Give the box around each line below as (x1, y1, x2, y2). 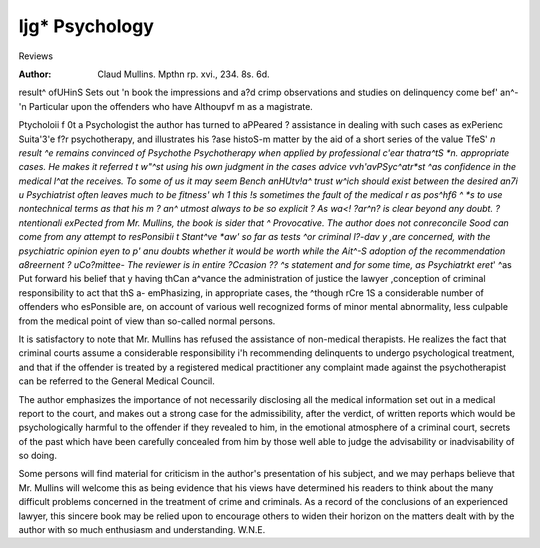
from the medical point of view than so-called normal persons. (18, 315, 276, 327)
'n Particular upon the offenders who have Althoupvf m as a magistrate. (18, 100, 314, 112)
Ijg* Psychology (18, 15, 154, 37)
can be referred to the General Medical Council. (18, 375, 215, 387)
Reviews (18, 50, 54, 62)
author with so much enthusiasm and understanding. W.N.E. (18, 524, 266, 536)
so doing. (18, 450, 57, 462)
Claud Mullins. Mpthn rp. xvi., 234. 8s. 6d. (97, 68, 270, 80)
